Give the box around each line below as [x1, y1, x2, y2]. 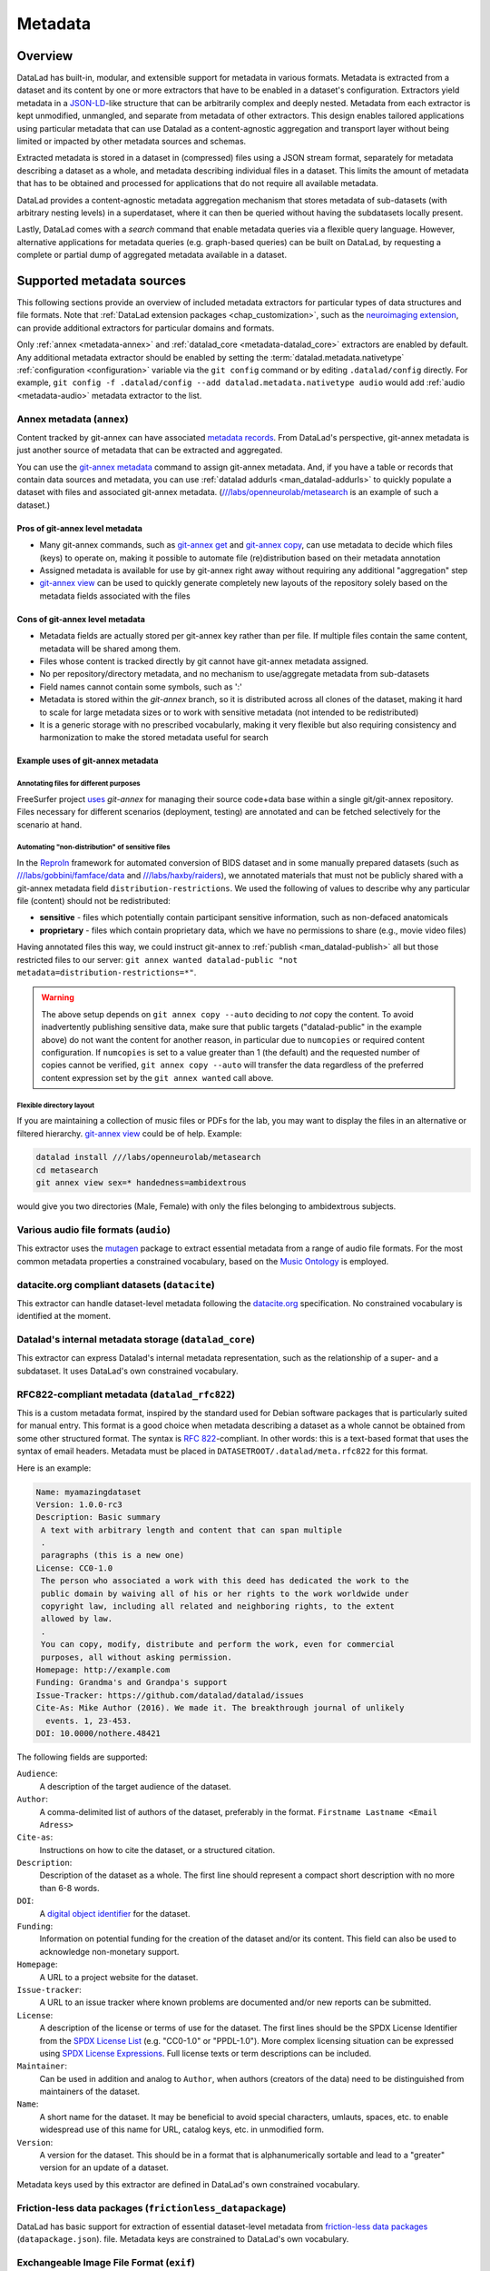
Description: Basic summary [35, 1512, 161, 1522]
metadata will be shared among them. [39, 643, 181, 654]
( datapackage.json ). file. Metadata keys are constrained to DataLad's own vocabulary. [16, 2234, 349, 2245]
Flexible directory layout [16, 1100, 95, 1110]
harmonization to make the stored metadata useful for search [39, 732, 269, 743]
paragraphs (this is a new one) [41, 1550, 185, 1561]
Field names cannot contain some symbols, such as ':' [39, 681, 242, 692]
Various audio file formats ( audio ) [16, 1224, 171, 1236]
